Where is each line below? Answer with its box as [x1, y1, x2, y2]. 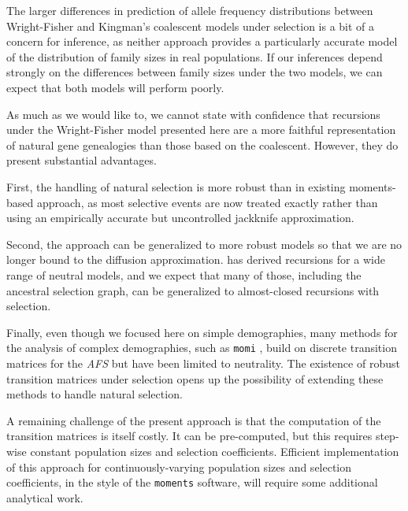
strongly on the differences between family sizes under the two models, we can [6, 64, 383, 80]
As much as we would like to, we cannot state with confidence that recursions [6, 106, 380, 122]
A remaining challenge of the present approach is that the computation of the [6, 412, 381, 428]
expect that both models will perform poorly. [6, 79, 224, 95]
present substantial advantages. [6, 152, 157, 168]
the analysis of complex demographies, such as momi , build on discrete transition [6, 339, 397, 356]
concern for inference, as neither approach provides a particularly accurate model [6, 33, 398, 50]
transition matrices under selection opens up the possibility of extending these [6, 370, 384, 387]
